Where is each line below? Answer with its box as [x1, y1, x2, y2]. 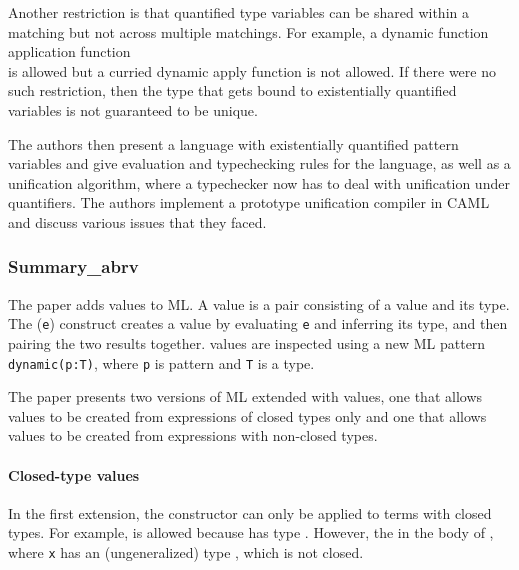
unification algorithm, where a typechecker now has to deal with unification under [8, 172, 510, 193]
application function [8, 41, 131, 62]
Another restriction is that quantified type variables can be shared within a [8, 2, 469, 22]
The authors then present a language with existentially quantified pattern [8, 133, 459, 154]
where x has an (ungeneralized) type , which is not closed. [8, 542, 364, 563]
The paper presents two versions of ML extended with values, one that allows [8, 386, 483, 407]
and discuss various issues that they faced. [8, 211, 267, 232]
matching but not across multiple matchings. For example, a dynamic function [8, 21, 489, 42]
